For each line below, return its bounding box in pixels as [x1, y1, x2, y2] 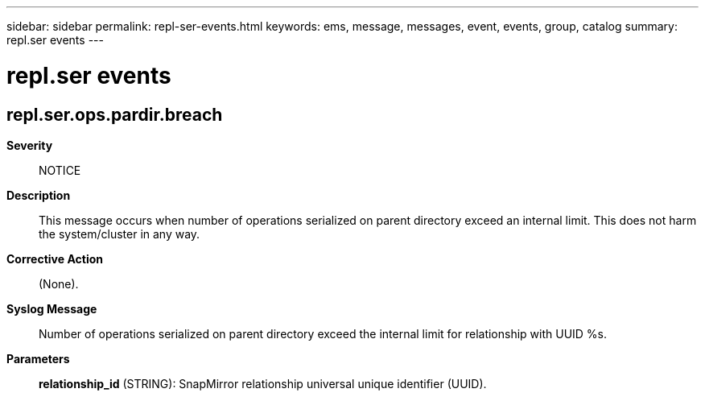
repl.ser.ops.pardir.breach [6, 104, 223, 125]
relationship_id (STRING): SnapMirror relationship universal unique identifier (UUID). [39, 376, 487, 391]
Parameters [6, 351, 70, 366]
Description [6, 188, 71, 202]
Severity [6, 138, 53, 152]
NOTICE [39, 163, 81, 177]
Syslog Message [6, 301, 97, 316]
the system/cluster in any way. [39, 226, 200, 241]
